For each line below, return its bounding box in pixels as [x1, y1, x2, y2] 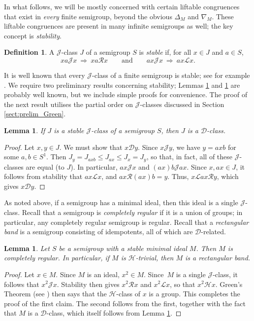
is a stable [54, 125, 84, 135]
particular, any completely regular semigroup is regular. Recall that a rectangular [4, 216, 249, 227]
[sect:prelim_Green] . [4, 108, 66, 119]
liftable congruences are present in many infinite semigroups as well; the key [4, 21, 233, 31]
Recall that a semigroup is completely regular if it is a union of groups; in [22, 207, 243, 217]
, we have [172, 142, 200, 152]
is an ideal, [87, 269, 120, 279]
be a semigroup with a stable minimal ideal [59, 243, 187, 253]
